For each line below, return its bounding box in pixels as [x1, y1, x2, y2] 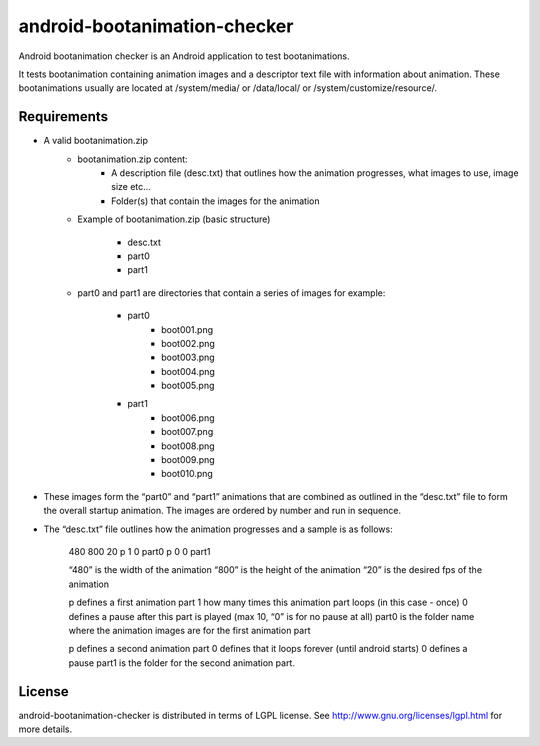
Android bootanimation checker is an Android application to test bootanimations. [18, 50, 350, 62]
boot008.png [161, 440, 215, 452]
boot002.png [161, 337, 215, 349]
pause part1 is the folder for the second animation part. [68, 656, 295, 669]
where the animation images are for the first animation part [68, 624, 311, 636]
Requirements [18, 108, 109, 125]
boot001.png [161, 323, 214, 335]
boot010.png [161, 468, 214, 480]
